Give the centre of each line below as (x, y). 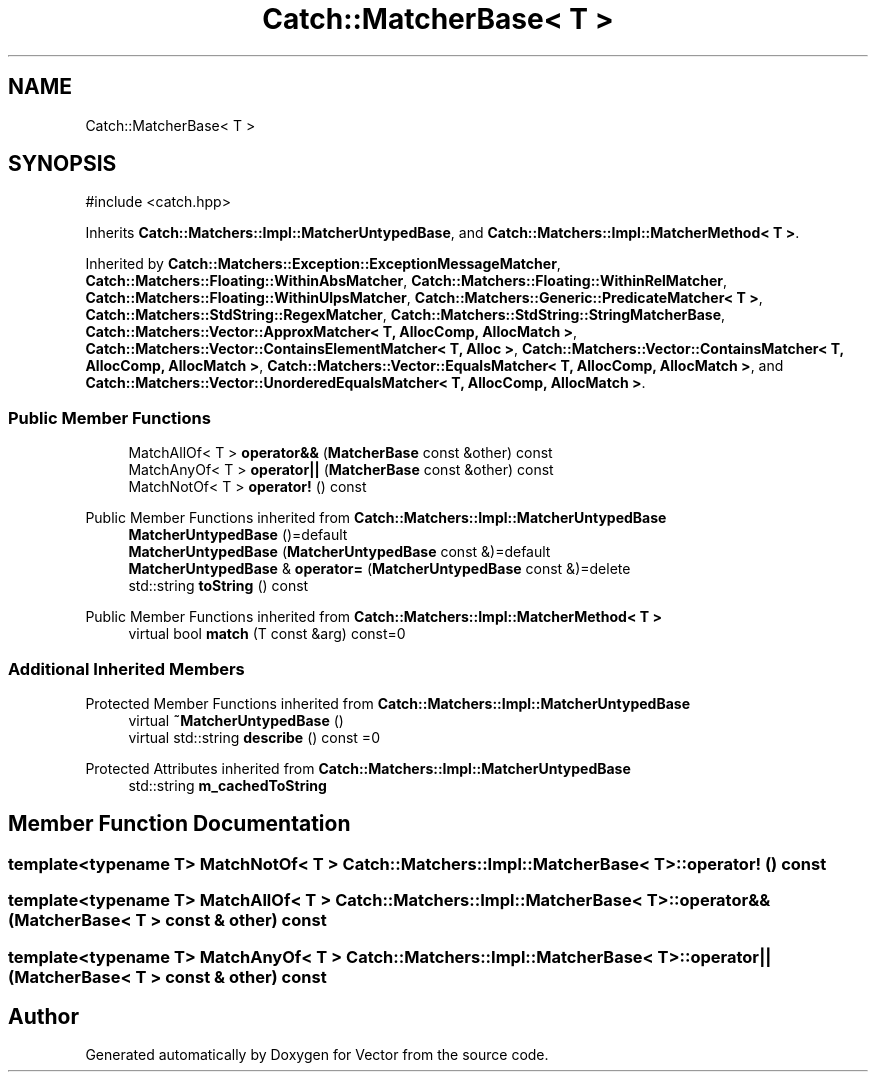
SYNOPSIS (62, 164)
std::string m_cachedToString (227, 785)
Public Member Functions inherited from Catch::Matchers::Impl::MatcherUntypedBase (376, 518)
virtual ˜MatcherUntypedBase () (236, 720)
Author (43, 1016)
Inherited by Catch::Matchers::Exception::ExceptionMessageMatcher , (323, 264)
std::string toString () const (218, 586)
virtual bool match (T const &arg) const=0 (267, 634)
